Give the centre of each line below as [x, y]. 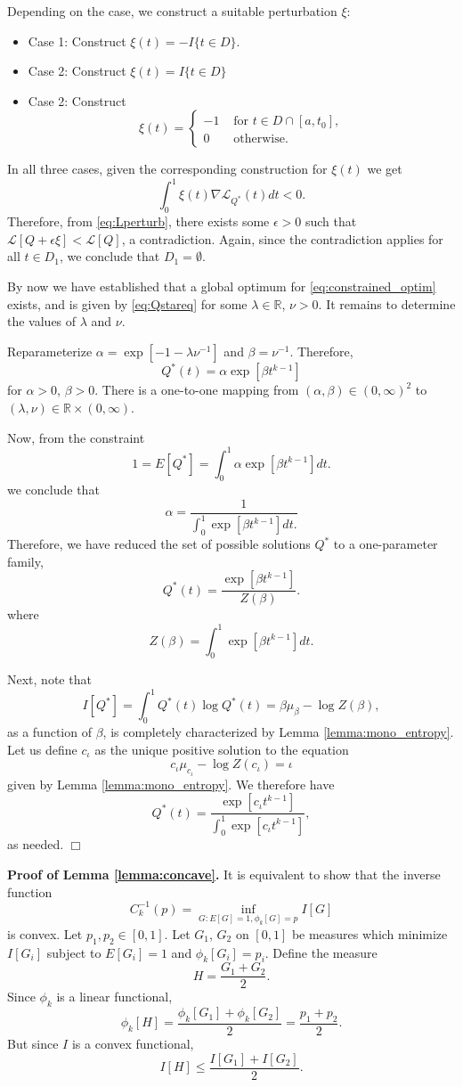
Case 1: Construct [77, 41]
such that [331, 221]
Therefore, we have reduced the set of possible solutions [159, 544]
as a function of [49, 732]
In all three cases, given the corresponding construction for [167, 169]
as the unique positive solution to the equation [222, 749]
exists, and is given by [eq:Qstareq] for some [127, 303]
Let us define [42, 749]
